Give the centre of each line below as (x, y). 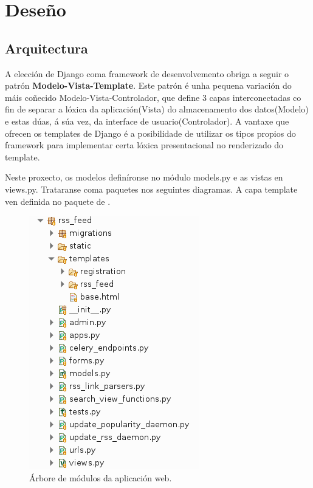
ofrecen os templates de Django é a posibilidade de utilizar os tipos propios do (150, 133)
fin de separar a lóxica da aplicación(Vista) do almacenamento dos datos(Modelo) (157, 109)
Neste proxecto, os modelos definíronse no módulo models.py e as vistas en (144, 177)
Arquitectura (46, 48)
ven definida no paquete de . (58, 201)
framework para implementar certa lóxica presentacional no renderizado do (144, 145)
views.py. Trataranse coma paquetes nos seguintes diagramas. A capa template (151, 189)
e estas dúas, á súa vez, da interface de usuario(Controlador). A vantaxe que (147, 121)
